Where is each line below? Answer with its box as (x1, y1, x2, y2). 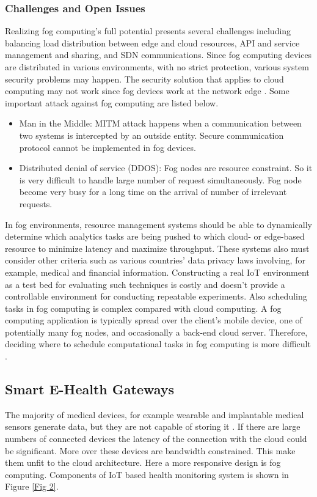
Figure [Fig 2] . (5, 480, 59, 493)
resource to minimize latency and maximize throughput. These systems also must (5, 241, 310, 254)
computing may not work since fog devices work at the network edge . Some (5, 84, 290, 97)
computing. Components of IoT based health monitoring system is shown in (5, 468, 289, 480)
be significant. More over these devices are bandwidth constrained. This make (5, 444, 296, 457)
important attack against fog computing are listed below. (5, 96, 219, 109)
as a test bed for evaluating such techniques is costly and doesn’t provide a (5, 278, 285, 290)
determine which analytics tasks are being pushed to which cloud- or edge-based (5, 230, 305, 243)
